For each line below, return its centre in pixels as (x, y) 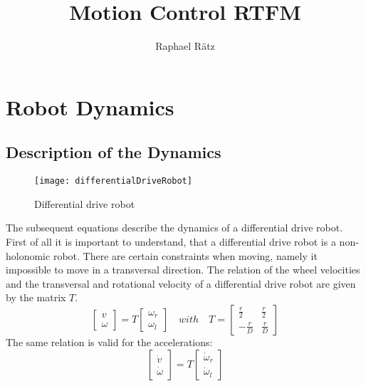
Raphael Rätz (185, 46)
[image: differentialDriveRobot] (113, 181)
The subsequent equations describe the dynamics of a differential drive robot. (174, 228)
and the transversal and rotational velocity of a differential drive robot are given (181, 283)
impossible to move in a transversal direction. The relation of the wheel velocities (183, 270)
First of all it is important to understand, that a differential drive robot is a (171, 241)
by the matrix (36, 297)
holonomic (28, 255)
